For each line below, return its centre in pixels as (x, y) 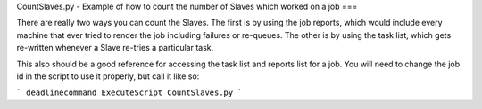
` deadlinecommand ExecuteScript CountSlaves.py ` (129, 93)
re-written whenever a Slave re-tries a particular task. (115, 48)
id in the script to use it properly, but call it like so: (108, 76)
